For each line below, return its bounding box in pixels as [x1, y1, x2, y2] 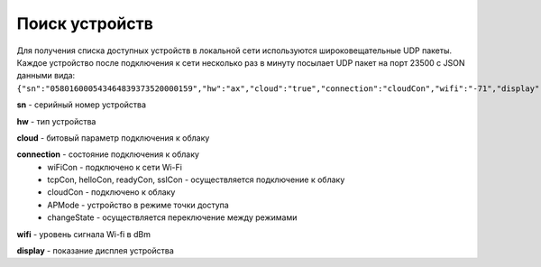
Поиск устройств [16, 14, 153, 33]
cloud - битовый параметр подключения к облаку [16, 132, 210, 143]
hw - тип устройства [16, 115, 96, 126]
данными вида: [16, 70, 76, 81]
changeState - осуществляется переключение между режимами [47, 212, 298, 223]
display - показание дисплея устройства [16, 245, 175, 256]
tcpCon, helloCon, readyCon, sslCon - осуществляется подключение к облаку [47, 174, 345, 185]
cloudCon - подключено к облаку [47, 187, 176, 198]
